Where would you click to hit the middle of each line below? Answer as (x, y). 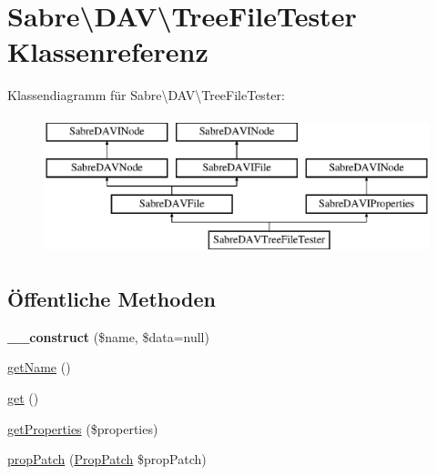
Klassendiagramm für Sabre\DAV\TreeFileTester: (146, 95)
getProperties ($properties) (83, 428)
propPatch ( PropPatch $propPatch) (107, 459)
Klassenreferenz (108, 51)
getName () (39, 367)
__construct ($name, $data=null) (108, 336)
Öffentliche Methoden (112, 299)
